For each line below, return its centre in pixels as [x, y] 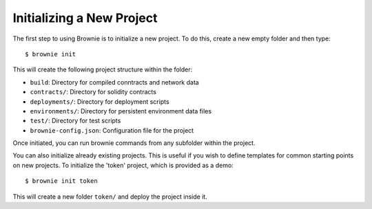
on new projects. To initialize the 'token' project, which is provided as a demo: [123, 165]
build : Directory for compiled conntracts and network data [114, 82]
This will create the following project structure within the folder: [103, 69]
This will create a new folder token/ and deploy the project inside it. [110, 197]
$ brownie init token [61, 181]
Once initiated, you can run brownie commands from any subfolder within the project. [134, 143]
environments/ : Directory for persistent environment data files [121, 111]
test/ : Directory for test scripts [75, 121]
